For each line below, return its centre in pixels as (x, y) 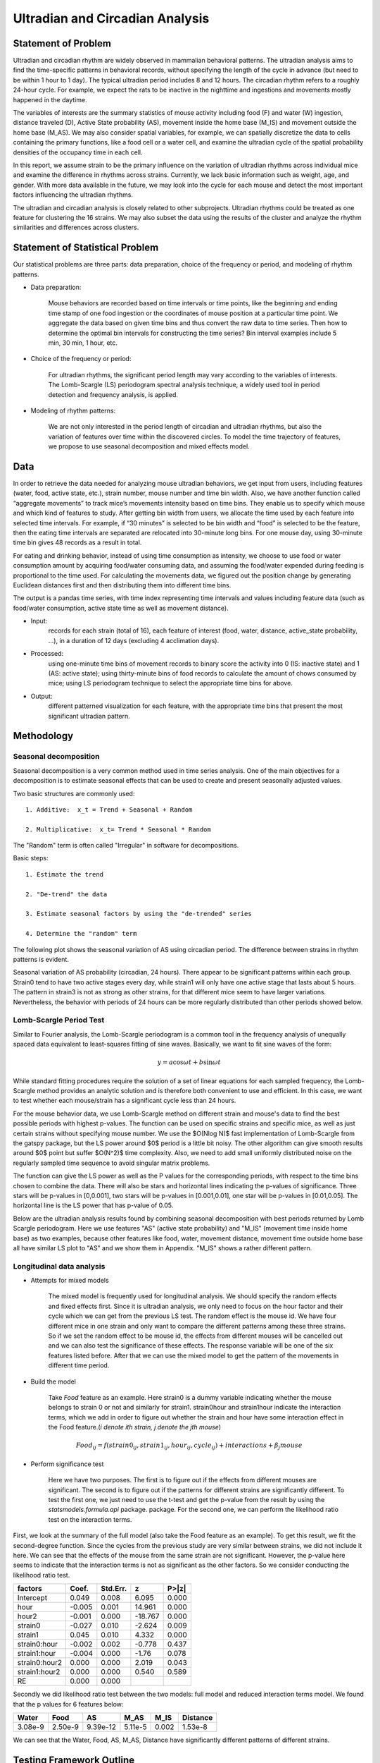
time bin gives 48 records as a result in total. (77, 542)
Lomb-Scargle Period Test (59, 1020)
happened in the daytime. (50, 99)
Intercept (32, 1598)
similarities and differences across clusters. (76, 227)
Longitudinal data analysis (59, 1266)
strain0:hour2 (40, 1663)
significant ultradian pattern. (89, 716)
